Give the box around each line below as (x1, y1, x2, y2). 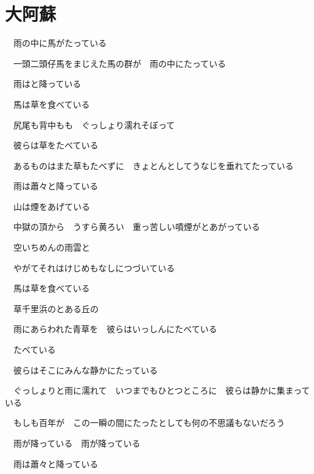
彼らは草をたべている (13, 139, 99, 152)
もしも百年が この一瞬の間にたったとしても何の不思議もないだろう (13, 416, 285, 429)
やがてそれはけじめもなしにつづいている (13, 261, 175, 274)
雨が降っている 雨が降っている (13, 437, 141, 449)
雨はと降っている (13, 77, 82, 90)
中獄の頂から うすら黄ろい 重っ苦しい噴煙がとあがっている (13, 220, 260, 233)
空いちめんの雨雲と (13, 241, 90, 254)
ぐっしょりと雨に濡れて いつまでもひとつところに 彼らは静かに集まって (13, 384, 310, 397)
